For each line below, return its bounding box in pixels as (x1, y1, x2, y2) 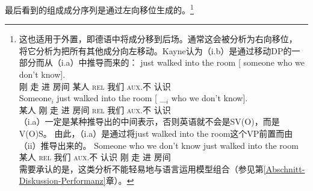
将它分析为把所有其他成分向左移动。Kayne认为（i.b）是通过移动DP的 (19, 44, 292, 57)
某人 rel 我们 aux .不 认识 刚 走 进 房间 (19, 151, 171, 163)
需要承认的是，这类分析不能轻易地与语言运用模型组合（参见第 (19, 162, 264, 175)
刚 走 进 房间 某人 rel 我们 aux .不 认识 (19, 80, 171, 92)
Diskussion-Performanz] (19, 174, 106, 187)
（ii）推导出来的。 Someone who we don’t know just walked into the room (19, 139, 299, 151)
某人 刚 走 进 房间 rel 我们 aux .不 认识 (19, 103, 171, 116)
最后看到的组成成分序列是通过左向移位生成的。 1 (5, 2, 194, 16)
